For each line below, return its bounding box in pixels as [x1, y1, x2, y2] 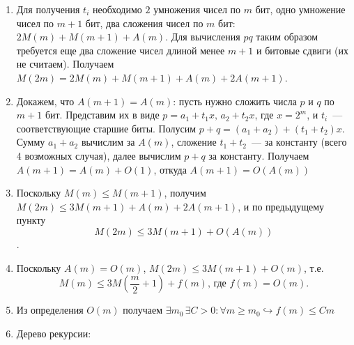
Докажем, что [16, 93, 75, 108]
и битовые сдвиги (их [256, 43, 348, 57]
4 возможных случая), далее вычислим [16, 148, 181, 162]
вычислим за [81, 135, 135, 149]
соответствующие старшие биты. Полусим [16, 121, 197, 135]
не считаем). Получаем [16, 56, 114, 71]
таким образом [256, 29, 318, 44]
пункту [16, 213, 46, 227]
